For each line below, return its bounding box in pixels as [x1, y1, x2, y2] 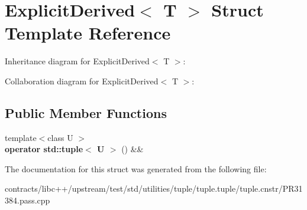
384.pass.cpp [5, 194, 50, 206]
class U [47, 131, 73, 143]
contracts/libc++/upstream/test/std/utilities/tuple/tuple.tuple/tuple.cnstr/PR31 [5, 182, 303, 195]
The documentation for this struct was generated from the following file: [5, 162, 267, 175]
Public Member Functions [5, 103, 167, 122]
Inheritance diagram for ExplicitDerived [5, 55, 150, 67]
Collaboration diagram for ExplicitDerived [5, 74, 159, 87]
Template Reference [5, 21, 171, 45]
